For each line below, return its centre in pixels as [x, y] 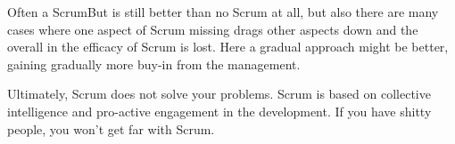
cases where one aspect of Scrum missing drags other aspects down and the [213, 29]
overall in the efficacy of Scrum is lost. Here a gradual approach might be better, [228, 47]
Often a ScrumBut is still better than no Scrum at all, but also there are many [223, 12]
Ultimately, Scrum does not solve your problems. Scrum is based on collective [219, 94]
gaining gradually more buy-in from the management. [154, 64]
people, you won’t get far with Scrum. [111, 128]
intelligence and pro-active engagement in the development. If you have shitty [219, 111]
